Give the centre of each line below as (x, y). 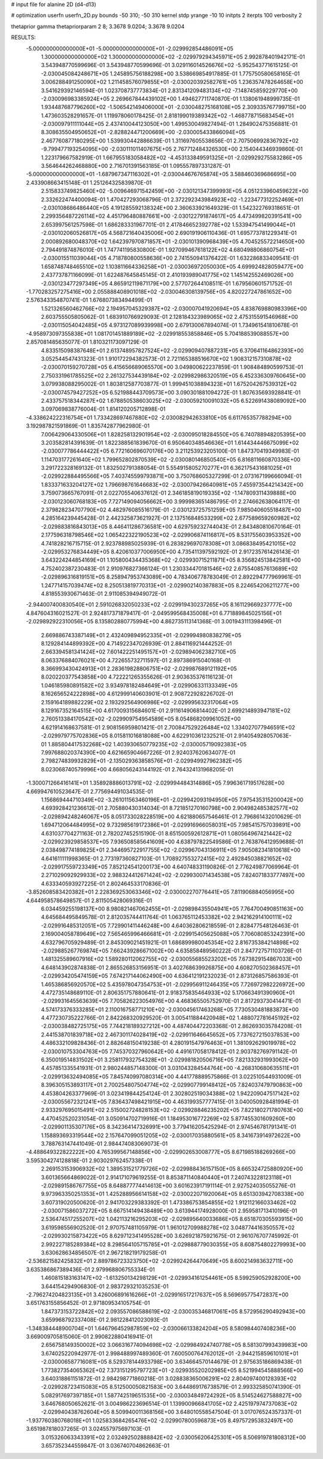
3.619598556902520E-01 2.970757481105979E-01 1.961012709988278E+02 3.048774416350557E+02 (168, 1227)
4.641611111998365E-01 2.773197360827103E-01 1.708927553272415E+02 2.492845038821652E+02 (166, 858)
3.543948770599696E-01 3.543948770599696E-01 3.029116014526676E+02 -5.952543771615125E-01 (170, 65)
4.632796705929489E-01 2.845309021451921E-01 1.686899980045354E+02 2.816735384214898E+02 (170, 942)
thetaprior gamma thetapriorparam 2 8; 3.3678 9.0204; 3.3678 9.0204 (98, 26)
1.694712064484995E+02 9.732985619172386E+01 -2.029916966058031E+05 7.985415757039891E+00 (171, 825)
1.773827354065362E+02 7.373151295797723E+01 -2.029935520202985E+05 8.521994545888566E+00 (172, 1370)
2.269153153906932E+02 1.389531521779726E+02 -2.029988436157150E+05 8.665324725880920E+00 (172, 1169)
